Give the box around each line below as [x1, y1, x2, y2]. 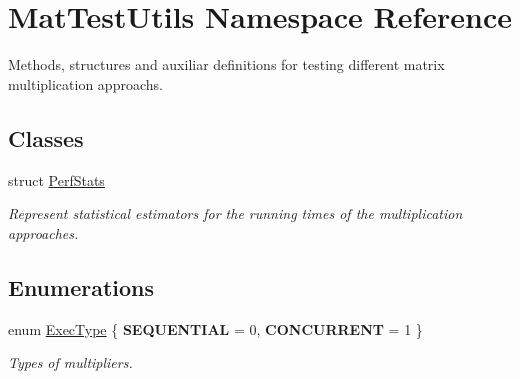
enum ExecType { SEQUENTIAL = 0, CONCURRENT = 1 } [8, 318, 423, 339]
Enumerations [8, 271, 155, 302]
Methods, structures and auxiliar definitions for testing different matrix [8, 54, 445, 75]
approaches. [8, 222, 79, 243]
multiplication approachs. [8, 73, 163, 94]
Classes [8, 122, 84, 153]
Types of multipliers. [8, 352, 133, 373]
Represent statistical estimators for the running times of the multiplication [8, 203, 463, 224]
